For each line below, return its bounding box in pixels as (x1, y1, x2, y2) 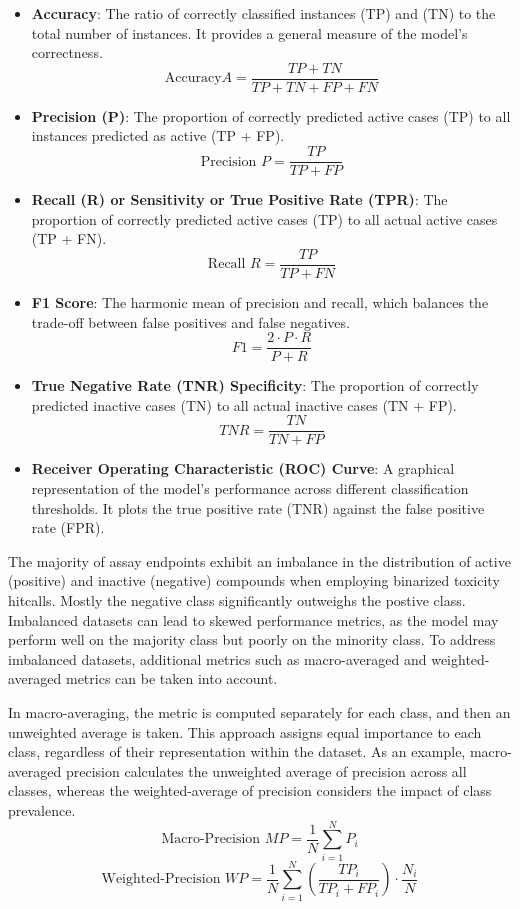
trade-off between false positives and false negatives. (31, 311, 350, 332)
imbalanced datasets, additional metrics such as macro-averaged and (8, 648, 427, 669)
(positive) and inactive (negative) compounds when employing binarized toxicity (8, 570, 500, 591)
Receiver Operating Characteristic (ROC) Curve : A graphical (31, 458, 455, 479)
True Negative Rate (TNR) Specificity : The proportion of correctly (31, 375, 479, 396)
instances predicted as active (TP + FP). (31, 125, 285, 146)
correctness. (31, 42, 103, 63)
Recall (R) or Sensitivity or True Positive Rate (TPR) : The (31, 189, 448, 210)
